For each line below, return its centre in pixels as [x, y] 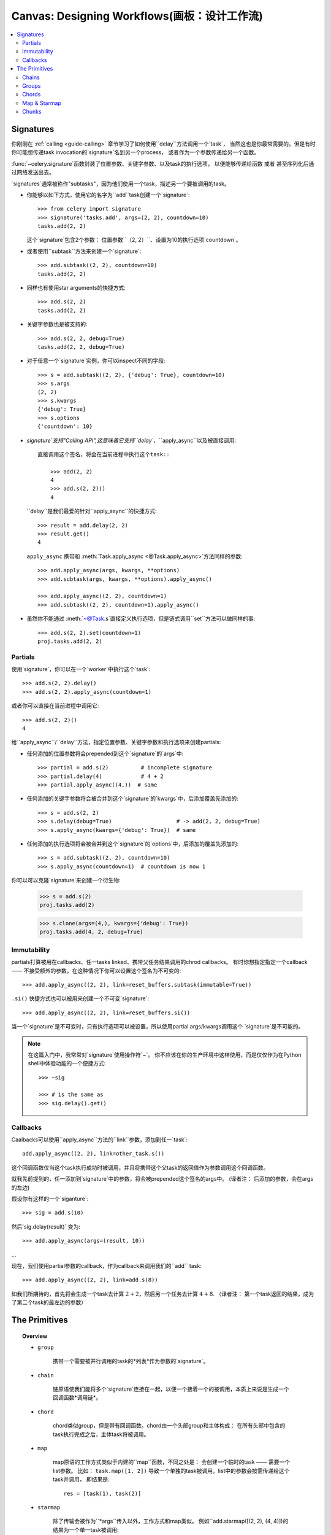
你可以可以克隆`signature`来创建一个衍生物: [66, 880]
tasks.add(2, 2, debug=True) [81, 347]
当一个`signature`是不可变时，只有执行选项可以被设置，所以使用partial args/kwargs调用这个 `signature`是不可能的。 [158, 1027]
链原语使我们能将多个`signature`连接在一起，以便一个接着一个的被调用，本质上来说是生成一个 [171, 1389]
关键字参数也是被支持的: [57, 324]
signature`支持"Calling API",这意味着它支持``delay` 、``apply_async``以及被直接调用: [131, 440]
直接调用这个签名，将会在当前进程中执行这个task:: [104, 454]
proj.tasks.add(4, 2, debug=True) [91, 932]
